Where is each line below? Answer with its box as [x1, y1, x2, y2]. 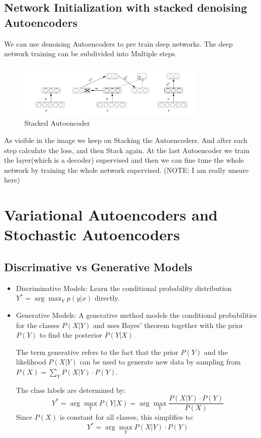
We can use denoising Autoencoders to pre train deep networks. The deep [4, 38, 233, 49]
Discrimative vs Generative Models [4, 259, 193, 274]
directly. [94, 293, 120, 303]
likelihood [16, 356, 46, 367]
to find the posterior [40, 330, 102, 340]
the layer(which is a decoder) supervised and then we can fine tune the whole [4, 155, 244, 165]
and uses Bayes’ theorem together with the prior [93, 319, 243, 330]
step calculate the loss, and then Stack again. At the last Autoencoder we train [4, 144, 250, 155]
